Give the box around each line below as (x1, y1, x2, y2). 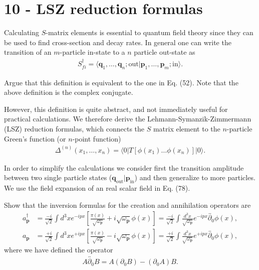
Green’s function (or (4, 133, 66, 144)
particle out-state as (134, 47, 195, 57)
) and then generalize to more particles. (134, 172, 255, 183)
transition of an (4, 47, 52, 57)
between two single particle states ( (4, 172, 112, 183)
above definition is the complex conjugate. (4, 87, 133, 97)
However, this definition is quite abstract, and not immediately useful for (4, 103, 228, 114)
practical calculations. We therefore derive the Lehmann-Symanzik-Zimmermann (4, 113, 251, 124)
